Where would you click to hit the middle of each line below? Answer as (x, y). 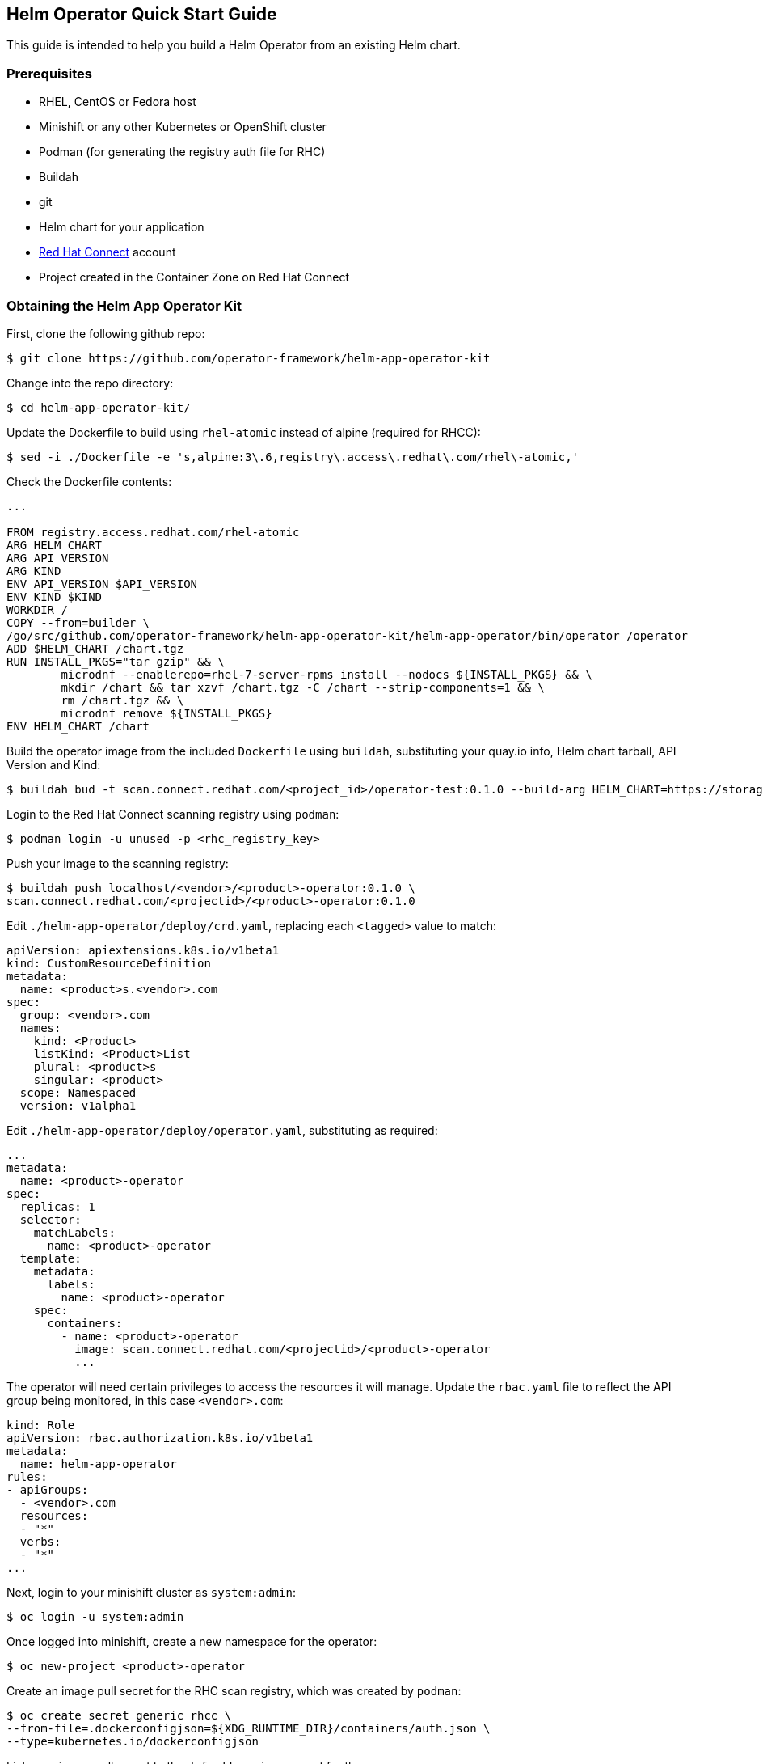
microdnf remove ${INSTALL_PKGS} (167, 713)
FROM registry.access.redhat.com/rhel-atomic (153, 532)
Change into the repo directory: (90, 383)
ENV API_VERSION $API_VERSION (102, 584)
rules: (27, 1476)
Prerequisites (49, 73)
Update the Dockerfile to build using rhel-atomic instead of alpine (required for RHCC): (244, 432)
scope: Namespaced (78, 1092)
